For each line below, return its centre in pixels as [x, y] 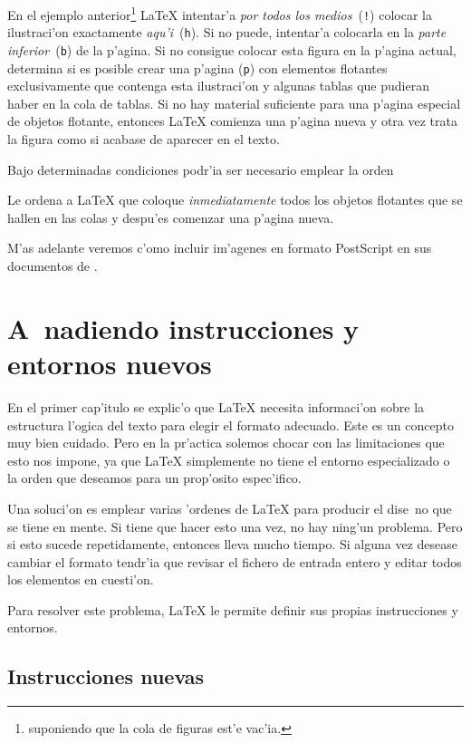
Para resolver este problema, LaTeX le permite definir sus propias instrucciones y [233, 609]
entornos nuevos [110, 363]
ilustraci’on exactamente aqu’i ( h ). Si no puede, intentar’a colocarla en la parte [227, 32]
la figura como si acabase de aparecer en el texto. [144, 139]
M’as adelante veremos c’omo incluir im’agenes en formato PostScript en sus [220, 248]
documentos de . [53, 266]
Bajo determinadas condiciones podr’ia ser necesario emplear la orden [201, 169]
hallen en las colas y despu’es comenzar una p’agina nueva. [171, 217]
